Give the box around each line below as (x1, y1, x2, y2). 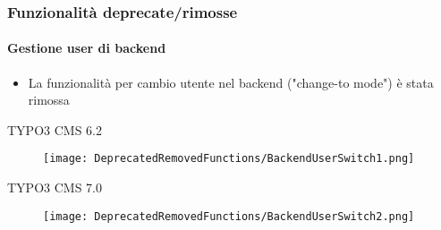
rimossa (28, 90, 70, 109)
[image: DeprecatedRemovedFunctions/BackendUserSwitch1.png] (43, 152, 415, 166)
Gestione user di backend (7, 38, 166, 57)
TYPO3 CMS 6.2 (7, 120, 102, 139)
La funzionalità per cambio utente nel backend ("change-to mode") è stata (28, 72, 434, 91)
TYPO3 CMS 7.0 (7, 178, 102, 197)
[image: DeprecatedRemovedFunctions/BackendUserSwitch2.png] (43, 209, 415, 223)
